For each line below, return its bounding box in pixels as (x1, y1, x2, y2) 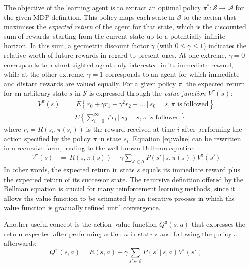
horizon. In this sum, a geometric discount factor (4, 40, 149, 50)
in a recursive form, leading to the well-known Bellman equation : (4, 143, 199, 153)
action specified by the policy (4, 133, 91, 143)
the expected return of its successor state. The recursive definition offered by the (4, 174, 243, 184)
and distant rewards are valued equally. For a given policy (4, 78, 176, 88)
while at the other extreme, (4, 69, 85, 79)
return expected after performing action (4, 228, 122, 238)
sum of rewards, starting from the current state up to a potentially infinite (4, 31, 225, 41)
